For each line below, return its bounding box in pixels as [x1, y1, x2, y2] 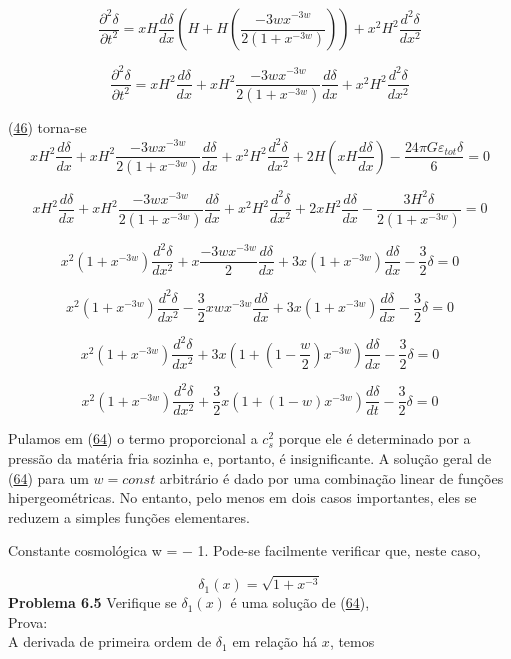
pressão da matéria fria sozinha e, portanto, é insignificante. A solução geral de [8, 448, 492, 469]
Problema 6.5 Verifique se [8, 592, 177, 613]
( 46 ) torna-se [8, 117, 87, 138]
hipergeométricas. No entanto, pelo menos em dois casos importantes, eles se [8, 487, 477, 508]
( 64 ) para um [8, 467, 89, 488]
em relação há [232, 631, 318, 652]
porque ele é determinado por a [278, 428, 471, 449]
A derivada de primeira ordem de [8, 631, 212, 652]
